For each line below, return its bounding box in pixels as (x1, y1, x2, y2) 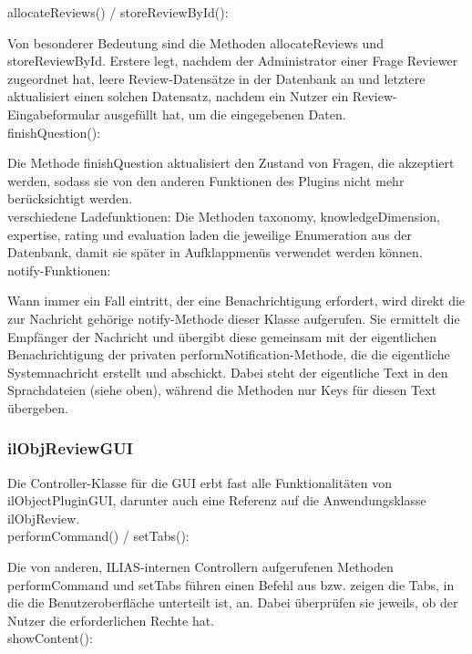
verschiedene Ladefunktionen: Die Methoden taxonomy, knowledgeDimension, (7, 206, 440, 225)
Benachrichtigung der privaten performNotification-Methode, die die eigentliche (7, 345, 450, 364)
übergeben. (7, 398, 68, 417)
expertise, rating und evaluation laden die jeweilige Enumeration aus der (7, 224, 412, 244)
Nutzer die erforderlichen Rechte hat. (7, 610, 215, 629)
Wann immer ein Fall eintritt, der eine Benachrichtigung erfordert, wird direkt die (7, 291, 466, 310)
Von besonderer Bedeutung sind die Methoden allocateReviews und (7, 33, 384, 52)
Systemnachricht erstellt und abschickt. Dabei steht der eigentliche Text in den (7, 362, 448, 381)
